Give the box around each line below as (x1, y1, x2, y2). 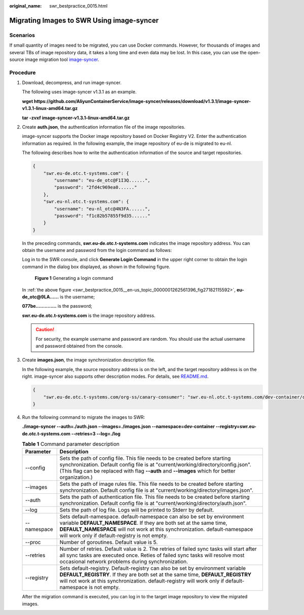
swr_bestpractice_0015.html (49, 3, 108, 9)
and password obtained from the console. (35, 343, 123, 349)
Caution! (35, 327, 55, 333)
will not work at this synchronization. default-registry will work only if (59, 577, 224, 585)
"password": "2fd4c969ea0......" (54, 185, 137, 190)
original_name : (9, 3, 42, 9)
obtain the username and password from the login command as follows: (22, 247, 172, 254)
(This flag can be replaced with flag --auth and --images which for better (59, 467, 236, 475)
